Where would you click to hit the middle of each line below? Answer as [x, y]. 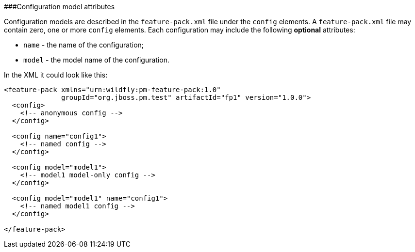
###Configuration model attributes [59, 7]
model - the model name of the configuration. [97, 60]
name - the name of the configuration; [84, 45]
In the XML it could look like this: [56, 75]
